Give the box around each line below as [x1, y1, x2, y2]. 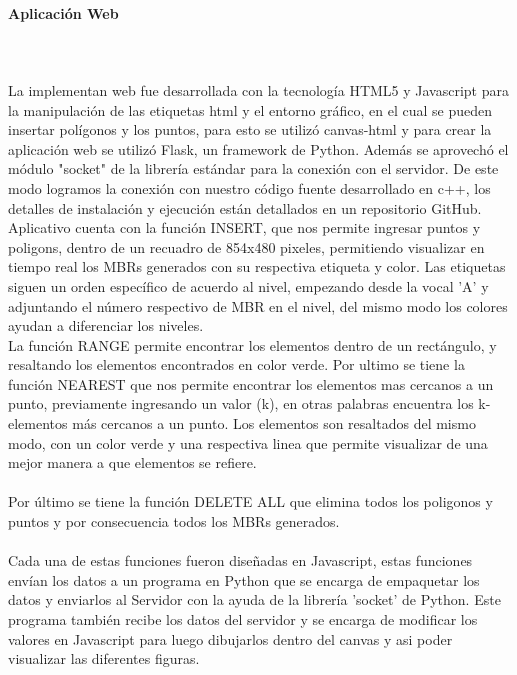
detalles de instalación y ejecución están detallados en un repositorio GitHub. [8, 197, 482, 218]
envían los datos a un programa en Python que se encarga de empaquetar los [8, 569, 480, 590]
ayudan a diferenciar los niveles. [8, 315, 204, 336]
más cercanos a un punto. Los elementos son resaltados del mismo [72, 413, 476, 434]
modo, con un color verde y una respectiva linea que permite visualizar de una [8, 432, 488, 453]
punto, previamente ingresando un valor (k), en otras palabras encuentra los [8, 393, 474, 414]
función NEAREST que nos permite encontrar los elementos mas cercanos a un [8, 373, 494, 394]
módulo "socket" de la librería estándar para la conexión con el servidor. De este [8, 158, 499, 179]
